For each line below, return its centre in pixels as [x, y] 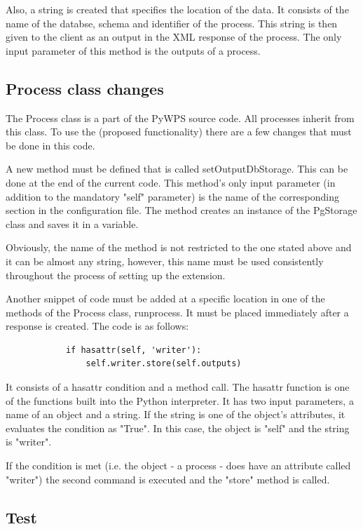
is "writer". [29, 442]
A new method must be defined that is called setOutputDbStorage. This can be [177, 169]
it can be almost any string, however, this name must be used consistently [165, 261]
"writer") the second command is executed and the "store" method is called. [168, 479]
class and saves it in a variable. [72, 223]
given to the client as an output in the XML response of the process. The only [174, 37]
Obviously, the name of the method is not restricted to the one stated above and [179, 247]
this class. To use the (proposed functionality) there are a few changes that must [179, 132]
